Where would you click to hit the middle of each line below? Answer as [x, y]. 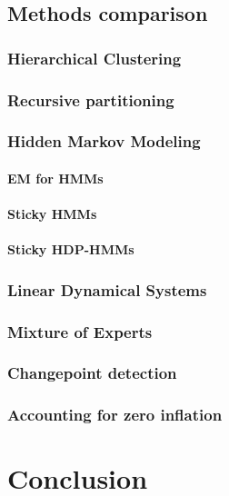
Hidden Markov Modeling [104, 141]
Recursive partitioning [91, 99]
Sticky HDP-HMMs [71, 249]
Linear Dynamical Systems [107, 289]
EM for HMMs [55, 178]
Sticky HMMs [52, 214]
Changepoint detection [92, 373]
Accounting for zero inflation [115, 415]
